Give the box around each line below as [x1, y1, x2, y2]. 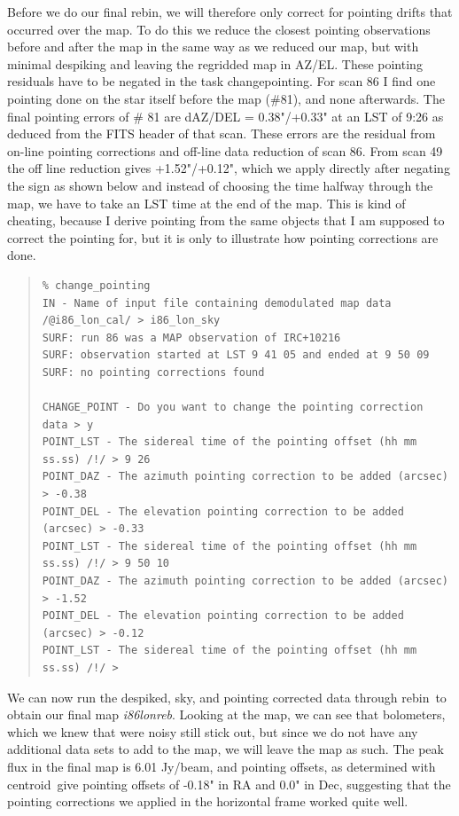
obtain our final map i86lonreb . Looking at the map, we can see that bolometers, [7, 705, 446, 724]
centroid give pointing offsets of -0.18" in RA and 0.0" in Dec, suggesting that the [7, 774, 451, 793]
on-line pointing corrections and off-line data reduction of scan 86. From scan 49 [7, 141, 443, 160]
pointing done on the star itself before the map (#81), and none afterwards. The [7, 89, 445, 107]
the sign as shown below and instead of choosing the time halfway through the [7, 176, 433, 194]
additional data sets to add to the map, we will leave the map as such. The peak [7, 740, 444, 758]
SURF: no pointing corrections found [42, 365, 265, 379]
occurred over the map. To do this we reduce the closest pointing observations [7, 20, 431, 38]
